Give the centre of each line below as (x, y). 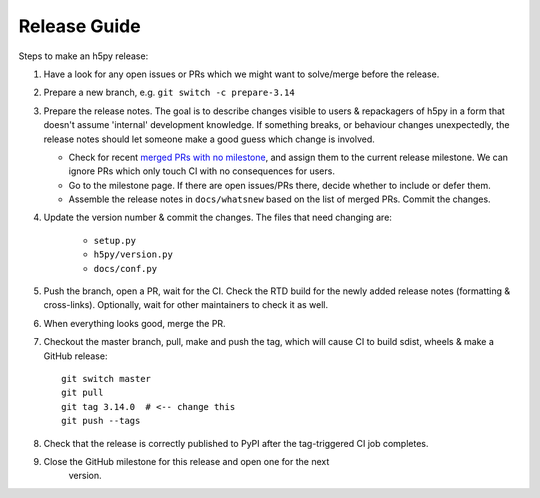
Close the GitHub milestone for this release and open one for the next (186, 461)
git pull (82, 393)
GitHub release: (75, 356)
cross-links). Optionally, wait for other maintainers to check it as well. (186, 305)
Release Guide (79, 26)
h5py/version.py (133, 254)
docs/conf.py (125, 268)
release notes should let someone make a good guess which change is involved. (209, 139)
